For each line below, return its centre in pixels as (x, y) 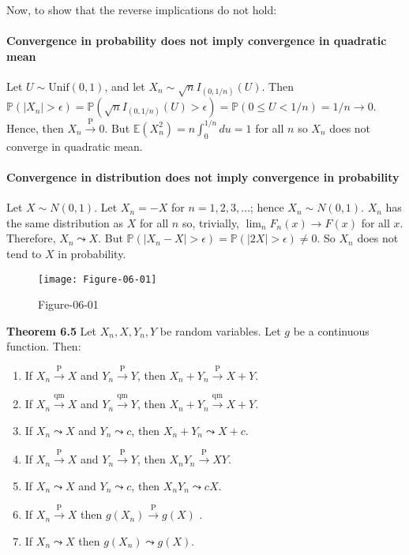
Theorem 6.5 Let (52, 330)
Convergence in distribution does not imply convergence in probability (203, 176)
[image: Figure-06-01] (98, 279)
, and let (125, 86)
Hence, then (35, 127)
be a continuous (331, 330)
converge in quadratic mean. (75, 146)
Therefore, (31, 238)
